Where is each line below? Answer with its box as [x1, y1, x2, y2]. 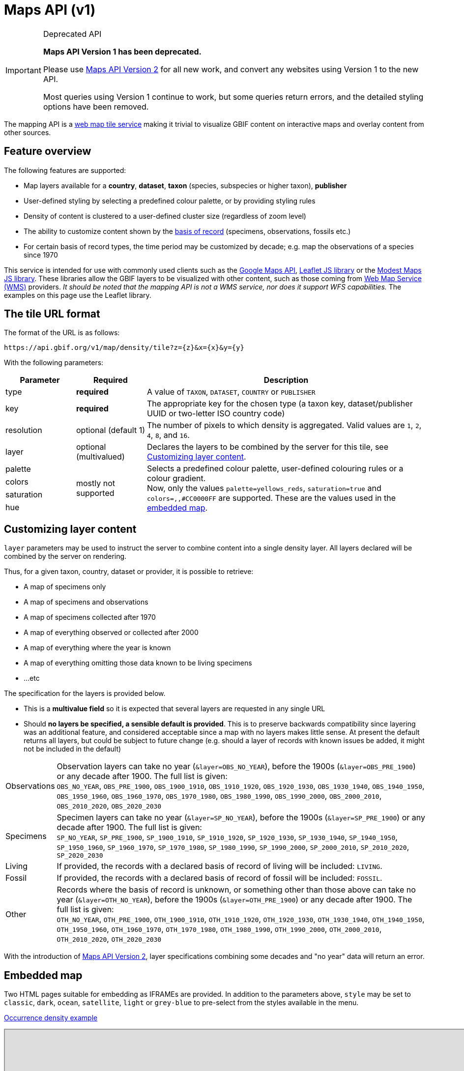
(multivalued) [76, 452, 125, 462]
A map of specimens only [24, 582, 106, 591]
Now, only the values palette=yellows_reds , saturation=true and [146, 483, 381, 493]
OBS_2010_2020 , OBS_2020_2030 [57, 801, 162, 811]
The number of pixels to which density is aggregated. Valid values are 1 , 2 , [146, 420, 422, 431]
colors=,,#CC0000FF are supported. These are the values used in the [146, 493, 396, 503]
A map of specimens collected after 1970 [24, 613, 156, 622]
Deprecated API [43, 29, 102, 39]
